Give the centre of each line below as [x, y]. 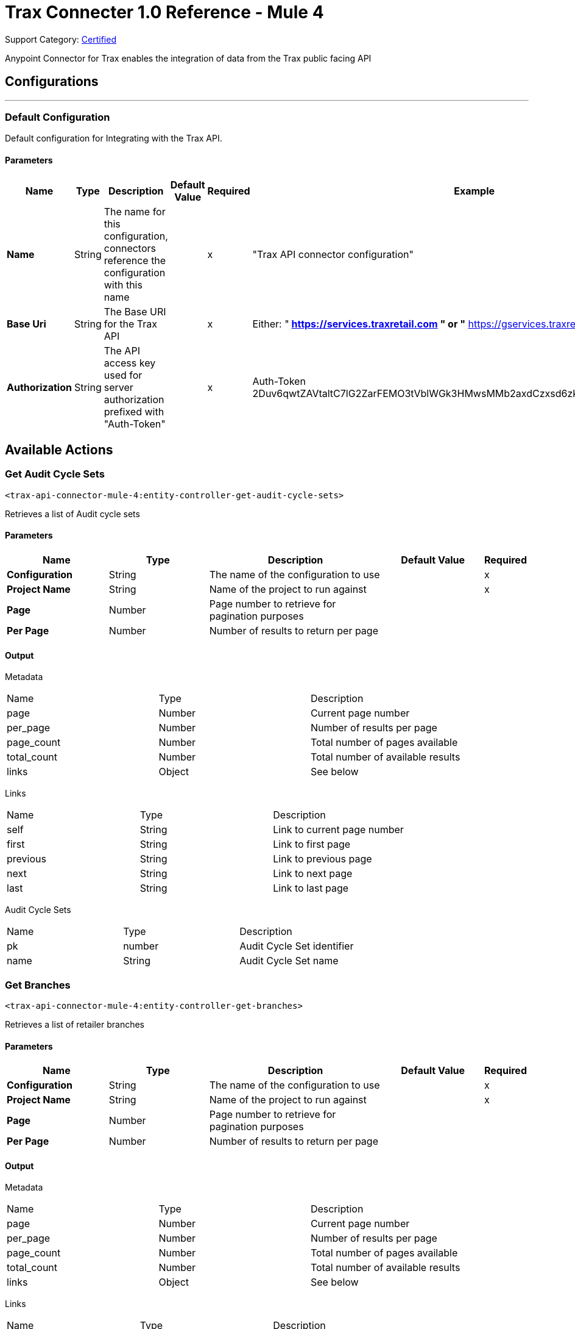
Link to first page [312, 844]
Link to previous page [323, 859]
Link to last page [311, 888]
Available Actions [59, 450]
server [118, 387]
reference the [135, 260]
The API [122, 350]
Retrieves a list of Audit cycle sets [72, 514]
